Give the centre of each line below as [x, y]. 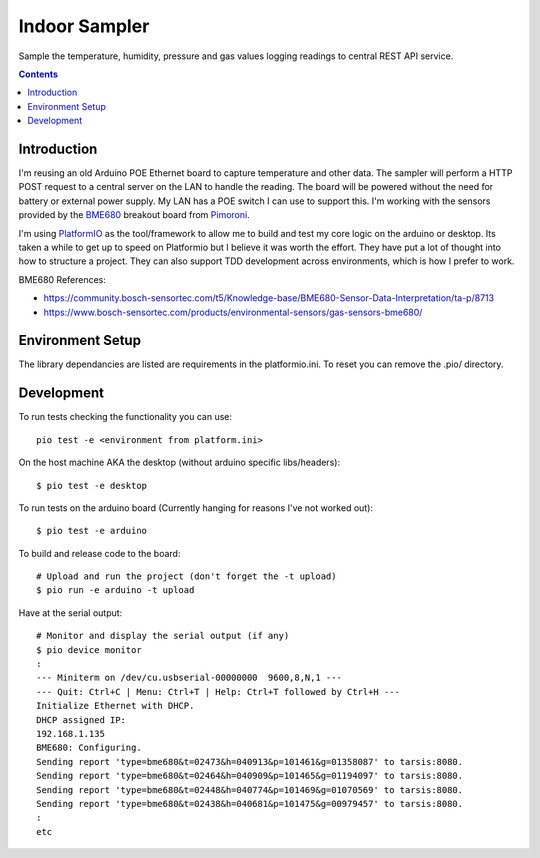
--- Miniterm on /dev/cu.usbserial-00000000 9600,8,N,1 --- [189, 678]
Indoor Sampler [84, 26]
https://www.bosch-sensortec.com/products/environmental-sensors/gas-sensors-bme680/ [233, 312]
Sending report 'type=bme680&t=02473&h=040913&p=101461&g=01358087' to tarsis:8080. [250, 761]
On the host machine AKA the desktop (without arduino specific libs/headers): [179, 462]
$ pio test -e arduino [92, 531]
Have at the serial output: [70, 612]
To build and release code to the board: [99, 553]
